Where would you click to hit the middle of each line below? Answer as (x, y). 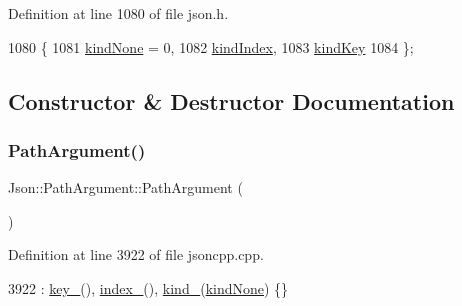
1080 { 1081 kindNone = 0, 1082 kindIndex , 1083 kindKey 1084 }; (211, 46)
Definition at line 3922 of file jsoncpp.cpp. (136, 254)
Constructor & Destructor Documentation (231, 100)
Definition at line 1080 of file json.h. (118, 13)
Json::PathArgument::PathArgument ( (125, 187)
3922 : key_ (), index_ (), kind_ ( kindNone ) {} (148, 287)
